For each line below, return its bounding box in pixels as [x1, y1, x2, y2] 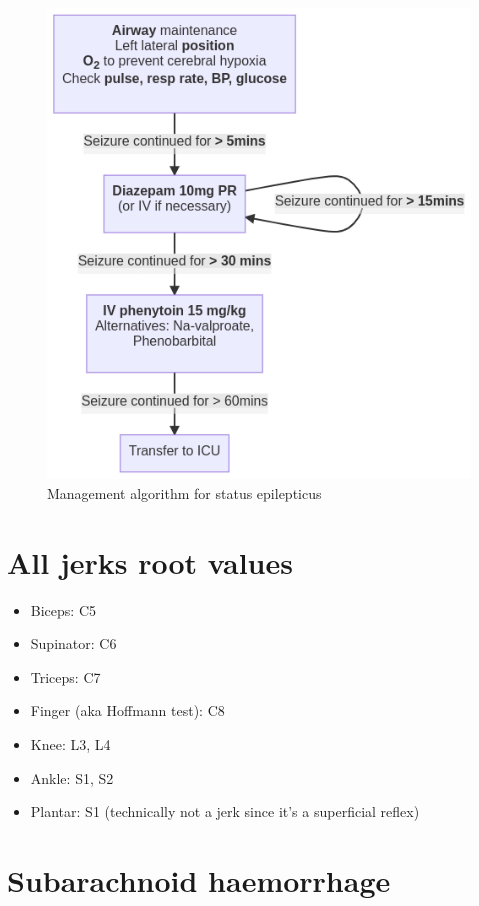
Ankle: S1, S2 [30, 767, 114, 788]
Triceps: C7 [30, 666, 101, 687]
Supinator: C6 [30, 633, 117, 654]
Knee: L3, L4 [30, 733, 111, 754]
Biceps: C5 [30, 599, 96, 620]
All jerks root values [7, 541, 293, 582]
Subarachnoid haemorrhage [7, 859, 391, 900]
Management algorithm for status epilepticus [47, 482, 322, 503]
